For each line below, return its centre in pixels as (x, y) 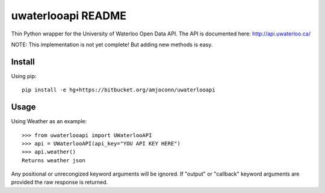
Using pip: (24, 76)
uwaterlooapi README (69, 16)
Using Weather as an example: (49, 121)
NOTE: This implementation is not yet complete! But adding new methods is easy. (112, 44)
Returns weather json (54, 160)
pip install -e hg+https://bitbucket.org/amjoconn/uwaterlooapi (119, 90)
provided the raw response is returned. (60, 182)
